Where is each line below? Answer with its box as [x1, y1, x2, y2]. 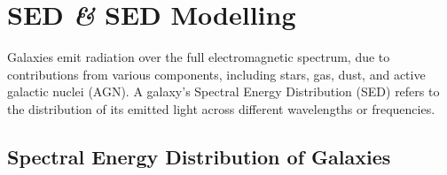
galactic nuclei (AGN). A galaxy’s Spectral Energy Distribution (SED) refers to [7, 82, 440, 101]
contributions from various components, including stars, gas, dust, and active [7, 65, 426, 83]
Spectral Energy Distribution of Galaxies [7, 142, 391, 170]
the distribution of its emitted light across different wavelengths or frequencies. [7, 99, 435, 118]
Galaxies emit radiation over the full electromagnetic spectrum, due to [7, 48, 390, 66]
